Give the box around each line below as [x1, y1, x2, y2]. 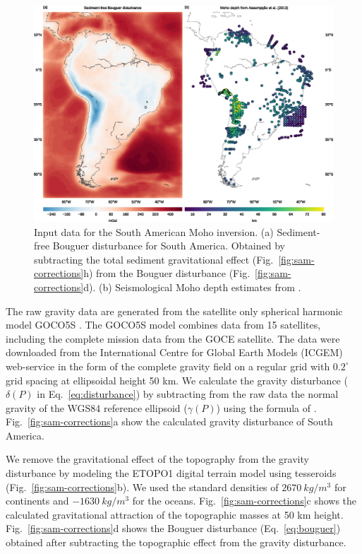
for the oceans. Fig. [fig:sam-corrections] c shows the [132, 493, 357, 508]
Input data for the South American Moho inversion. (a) [34, 224, 274, 239]
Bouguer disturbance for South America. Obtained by [52, 238, 285, 253]
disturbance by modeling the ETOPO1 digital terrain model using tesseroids [6, 466, 337, 481]
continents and [6, 493, 69, 508]
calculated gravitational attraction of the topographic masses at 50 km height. [6, 507, 344, 521]
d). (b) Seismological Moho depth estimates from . [83, 279, 301, 294]
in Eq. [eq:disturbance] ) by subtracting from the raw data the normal [37, 387, 339, 401]
